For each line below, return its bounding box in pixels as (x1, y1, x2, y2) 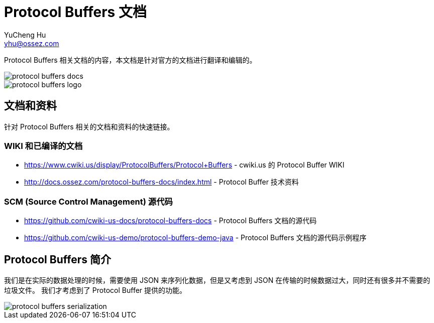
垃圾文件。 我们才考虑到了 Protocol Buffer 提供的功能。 (4, 285, 187, 294)
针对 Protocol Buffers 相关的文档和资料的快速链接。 (4, 122, 174, 131)
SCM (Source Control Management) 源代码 (4, 196, 173, 207)
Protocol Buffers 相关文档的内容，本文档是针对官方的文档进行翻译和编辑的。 (4, 55, 257, 64)
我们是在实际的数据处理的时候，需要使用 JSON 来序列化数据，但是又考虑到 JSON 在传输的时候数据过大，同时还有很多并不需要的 (4, 275, 430, 284)
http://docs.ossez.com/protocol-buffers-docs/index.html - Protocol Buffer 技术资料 (24, 178, 299, 187)
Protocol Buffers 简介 (4, 253, 111, 266)
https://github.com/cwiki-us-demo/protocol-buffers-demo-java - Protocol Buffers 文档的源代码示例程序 (24, 233, 367, 242)
